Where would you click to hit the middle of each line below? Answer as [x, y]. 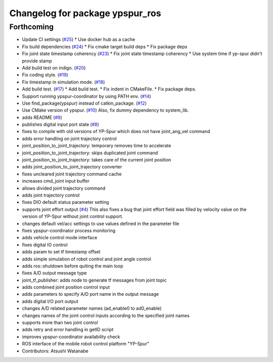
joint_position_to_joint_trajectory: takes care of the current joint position [97, 160]
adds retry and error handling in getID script [68, 330]
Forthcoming [32, 27]
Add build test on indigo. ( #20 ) [54, 68]
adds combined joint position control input [66, 287]
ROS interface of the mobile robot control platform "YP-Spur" [86, 344]
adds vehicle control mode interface [60, 238]
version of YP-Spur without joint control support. [73, 216]
